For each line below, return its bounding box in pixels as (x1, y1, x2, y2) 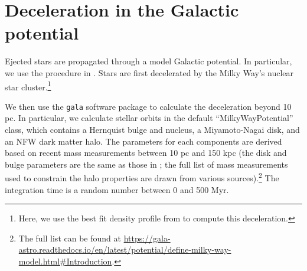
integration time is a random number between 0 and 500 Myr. (5, 183, 229, 195)
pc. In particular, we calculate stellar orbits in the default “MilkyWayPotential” (5, 112, 293, 124)
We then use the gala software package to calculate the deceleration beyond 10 (5, 100, 292, 112)
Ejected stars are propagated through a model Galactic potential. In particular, (5, 55, 292, 67)
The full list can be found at (18, 231, 121, 244)
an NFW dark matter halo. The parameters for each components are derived (5, 135, 282, 147)
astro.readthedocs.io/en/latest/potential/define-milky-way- (18, 243, 231, 256)
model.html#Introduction (18, 255, 112, 267)
